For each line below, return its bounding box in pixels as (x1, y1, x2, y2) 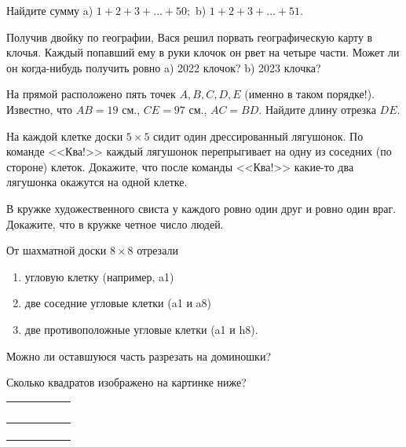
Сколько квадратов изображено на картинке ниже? (6, 374, 247, 390)
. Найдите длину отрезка (258, 101, 376, 117)
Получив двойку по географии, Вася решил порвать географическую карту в (6, 28, 373, 45)
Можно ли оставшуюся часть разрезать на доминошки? (6, 347, 272, 364)
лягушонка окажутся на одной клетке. (6, 174, 188, 190)
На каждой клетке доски (6, 127, 123, 144)
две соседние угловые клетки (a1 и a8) (24, 295, 211, 311)
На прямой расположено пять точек (6, 86, 176, 102)
